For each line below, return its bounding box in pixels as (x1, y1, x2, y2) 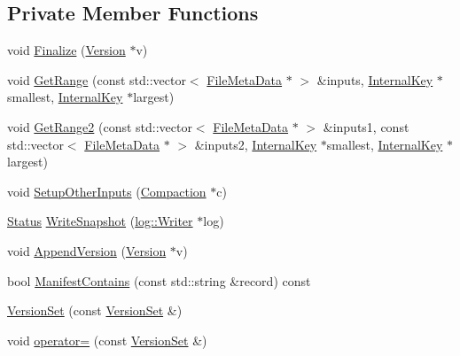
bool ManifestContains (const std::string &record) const (7, 271, 311, 290)
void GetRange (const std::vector (7, 70, 186, 89)
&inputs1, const (323, 117, 409, 135)
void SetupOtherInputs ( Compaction (7, 182, 207, 200)
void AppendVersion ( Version (7, 241, 167, 259)
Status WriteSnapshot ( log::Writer (7, 212, 193, 230)
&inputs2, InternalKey (194, 135, 317, 153)
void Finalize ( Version (7, 41, 126, 59)
